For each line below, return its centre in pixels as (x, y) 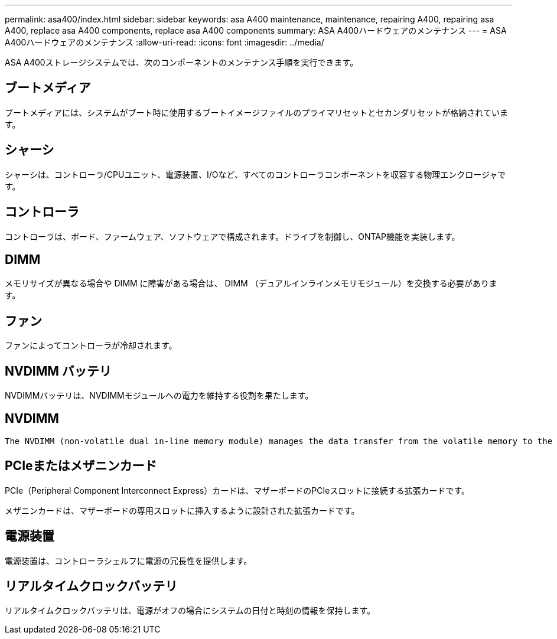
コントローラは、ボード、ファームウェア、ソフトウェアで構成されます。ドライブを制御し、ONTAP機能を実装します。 (232, 236)
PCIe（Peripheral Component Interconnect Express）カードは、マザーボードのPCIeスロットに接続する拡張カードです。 (237, 490)
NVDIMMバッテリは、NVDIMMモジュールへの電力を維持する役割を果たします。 (159, 396)
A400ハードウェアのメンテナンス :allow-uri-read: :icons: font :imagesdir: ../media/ (165, 42)
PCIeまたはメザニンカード (81, 466)
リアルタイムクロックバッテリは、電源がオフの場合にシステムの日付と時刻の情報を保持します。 (190, 611)
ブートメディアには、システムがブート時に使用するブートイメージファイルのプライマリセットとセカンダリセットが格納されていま (256, 112)
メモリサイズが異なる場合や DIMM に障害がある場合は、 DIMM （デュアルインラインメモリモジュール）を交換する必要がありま (251, 283)
